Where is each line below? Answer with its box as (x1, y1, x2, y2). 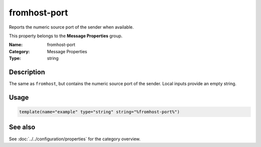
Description (9, 68, 45, 76)
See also (9, 123, 36, 132)
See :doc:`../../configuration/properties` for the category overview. (9, 136, 141, 142)
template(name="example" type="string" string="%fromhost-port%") (19, 109, 180, 115)
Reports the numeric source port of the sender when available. (9, 24, 134, 30)
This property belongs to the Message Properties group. (9, 33, 123, 39)
